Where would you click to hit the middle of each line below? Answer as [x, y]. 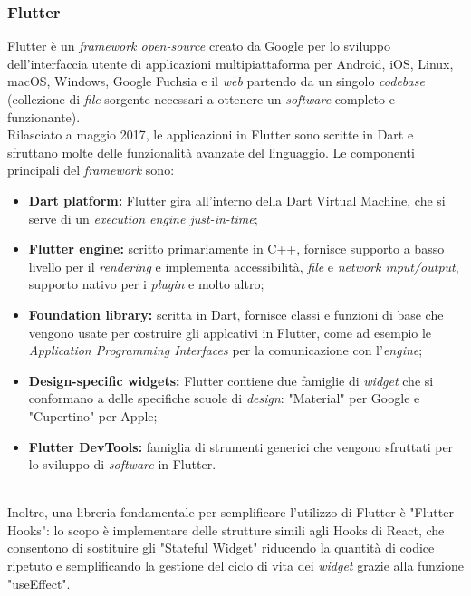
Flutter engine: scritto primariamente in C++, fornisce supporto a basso [236, 249]
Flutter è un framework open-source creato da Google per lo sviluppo [199, 46]
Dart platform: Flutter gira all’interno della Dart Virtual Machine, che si [237, 200]
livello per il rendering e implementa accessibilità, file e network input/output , [244, 266]
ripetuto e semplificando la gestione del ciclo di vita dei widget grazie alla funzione [236, 566]
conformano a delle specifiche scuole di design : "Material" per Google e [224, 398]
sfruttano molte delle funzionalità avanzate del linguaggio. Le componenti [211, 152]
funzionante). [44, 116]
